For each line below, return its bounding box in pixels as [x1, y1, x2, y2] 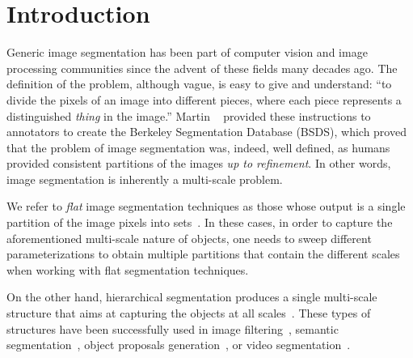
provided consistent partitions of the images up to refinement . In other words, [6, 155, 391, 172]
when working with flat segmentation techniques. [6, 261, 249, 278]
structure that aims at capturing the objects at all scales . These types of [6, 305, 371, 322]
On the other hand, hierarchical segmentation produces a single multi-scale [6, 288, 377, 305]
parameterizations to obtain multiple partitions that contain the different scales [6, 245, 400, 262]
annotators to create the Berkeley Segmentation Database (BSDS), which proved [6, 123, 407, 140]
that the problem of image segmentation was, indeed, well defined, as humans [6, 139, 390, 156]
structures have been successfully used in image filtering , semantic [6, 320, 339, 337]
